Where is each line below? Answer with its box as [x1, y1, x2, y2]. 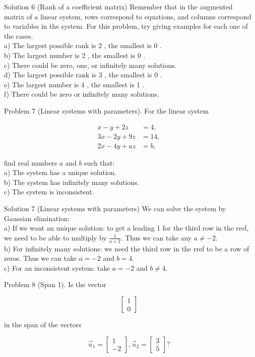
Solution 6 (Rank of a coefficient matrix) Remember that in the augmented [4, 1, 233, 11]
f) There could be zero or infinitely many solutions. [4, 89, 159, 99]
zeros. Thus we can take [4, 253, 77, 263]
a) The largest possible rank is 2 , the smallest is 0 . [4, 40, 162, 51]
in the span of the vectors [4, 319, 82, 329]
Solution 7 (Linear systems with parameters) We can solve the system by [4, 203, 226, 213]
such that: [84, 157, 115, 168]
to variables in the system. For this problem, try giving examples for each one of [4, 21, 248, 31]
